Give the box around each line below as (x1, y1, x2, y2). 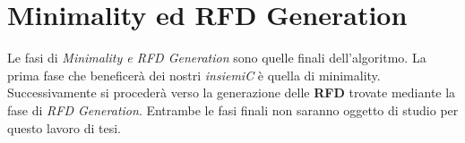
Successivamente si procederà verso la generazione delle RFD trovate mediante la (7, 83, 456, 102)
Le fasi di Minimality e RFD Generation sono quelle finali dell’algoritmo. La (7, 48, 426, 67)
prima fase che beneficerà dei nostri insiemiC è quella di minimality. (7, 65, 381, 84)
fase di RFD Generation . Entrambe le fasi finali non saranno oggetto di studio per (7, 100, 459, 119)
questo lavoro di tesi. (7, 118, 121, 137)
